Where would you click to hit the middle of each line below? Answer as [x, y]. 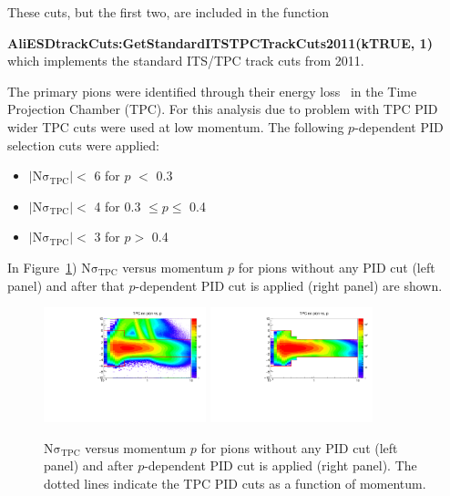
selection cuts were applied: [84, 145]
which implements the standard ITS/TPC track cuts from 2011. [186, 61]
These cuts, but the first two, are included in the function [169, 12]
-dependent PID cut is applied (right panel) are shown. [289, 285]
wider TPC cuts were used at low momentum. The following [176, 126]
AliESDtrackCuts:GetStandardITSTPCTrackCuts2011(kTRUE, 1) [220, 42]
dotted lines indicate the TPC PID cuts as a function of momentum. [235, 483]
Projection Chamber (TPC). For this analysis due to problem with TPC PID [223, 109]
